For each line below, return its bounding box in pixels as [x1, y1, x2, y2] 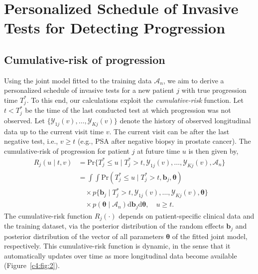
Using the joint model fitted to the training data [4, 75, 152, 85]
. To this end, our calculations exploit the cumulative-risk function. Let [26, 94, 244, 105]
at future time [137, 145, 180, 156]
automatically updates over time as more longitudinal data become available [4, 250, 237, 261]
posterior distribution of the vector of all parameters [4, 231, 164, 241]
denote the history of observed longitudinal [120, 115, 251, 125]
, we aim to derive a [163, 75, 224, 85]
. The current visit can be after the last [109, 126, 230, 136]
